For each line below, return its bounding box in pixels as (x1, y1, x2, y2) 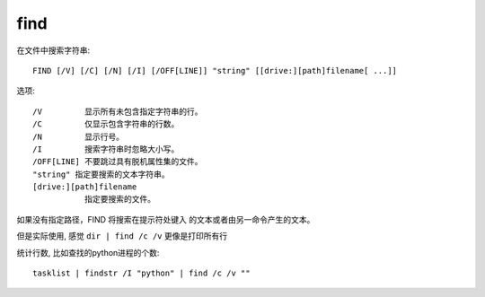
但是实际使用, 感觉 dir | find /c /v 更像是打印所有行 (16, 231, 228, 241)
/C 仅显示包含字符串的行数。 (32, 119, 180, 129)
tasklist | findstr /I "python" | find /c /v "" (32, 268, 251, 278)
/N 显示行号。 (32, 131, 125, 142)
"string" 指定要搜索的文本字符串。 (32, 169, 170, 179)
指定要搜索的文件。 (84, 194, 156, 205)
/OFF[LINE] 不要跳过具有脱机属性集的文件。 (32, 157, 203, 167)
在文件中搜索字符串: (16, 45, 91, 56)
